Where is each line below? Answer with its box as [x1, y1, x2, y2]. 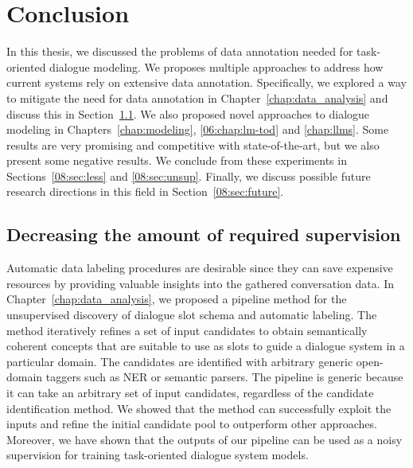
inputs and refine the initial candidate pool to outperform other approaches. [6, 415, 377, 432]
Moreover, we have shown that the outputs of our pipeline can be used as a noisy [6, 431, 403, 447]
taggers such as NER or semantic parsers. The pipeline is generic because [45, 369, 403, 385]
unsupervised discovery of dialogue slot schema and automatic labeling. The [6, 306, 377, 323]
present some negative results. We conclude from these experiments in [6, 152, 347, 169]
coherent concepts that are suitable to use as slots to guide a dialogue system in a [6, 337, 405, 354]
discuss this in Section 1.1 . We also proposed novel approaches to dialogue [6, 105, 370, 122]
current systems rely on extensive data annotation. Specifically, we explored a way [6, 74, 407, 91]
